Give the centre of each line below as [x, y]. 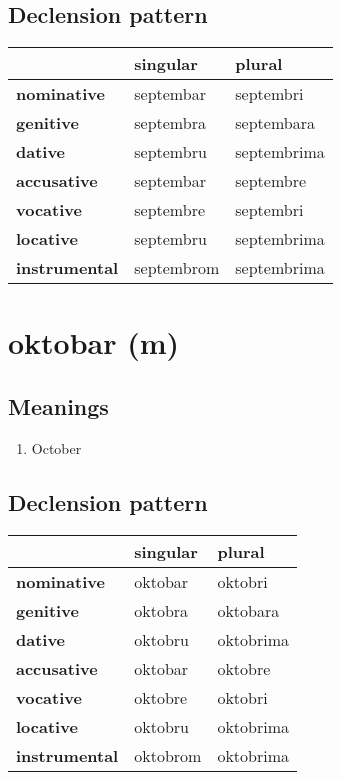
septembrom [177, 268]
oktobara [248, 610]
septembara [275, 123]
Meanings [58, 405]
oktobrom [168, 755]
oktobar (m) [94, 342]
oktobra [161, 610]
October [56, 447]
